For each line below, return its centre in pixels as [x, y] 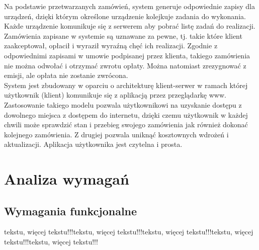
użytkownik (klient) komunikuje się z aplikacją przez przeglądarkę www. [115, 95]
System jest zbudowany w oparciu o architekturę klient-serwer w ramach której [126, 85]
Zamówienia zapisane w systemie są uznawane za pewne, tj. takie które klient [123, 35]
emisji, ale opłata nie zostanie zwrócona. [66, 75]
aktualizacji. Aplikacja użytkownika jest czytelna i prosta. [93, 144]
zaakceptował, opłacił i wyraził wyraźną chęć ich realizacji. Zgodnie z [111, 46]
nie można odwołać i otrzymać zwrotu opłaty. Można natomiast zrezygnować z [125, 65]
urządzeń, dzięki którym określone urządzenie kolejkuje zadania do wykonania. [125, 16]
